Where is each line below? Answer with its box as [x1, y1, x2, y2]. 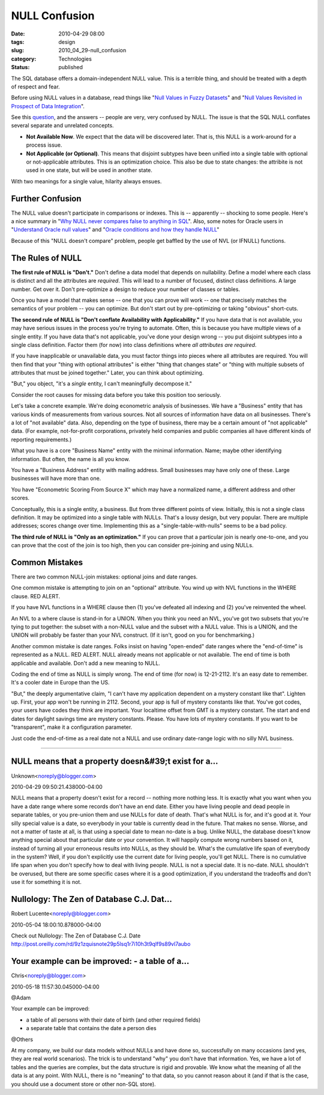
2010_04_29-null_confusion [58, 47, 127, 54]
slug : [11, 47, 24, 54]
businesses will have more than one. [11, 475, 101, 482]
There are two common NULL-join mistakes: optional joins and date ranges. [11, 573, 198, 580]
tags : [11, 38, 25, 45]
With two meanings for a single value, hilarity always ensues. [11, 177, 162, 185]
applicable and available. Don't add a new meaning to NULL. [11, 659, 160, 667]
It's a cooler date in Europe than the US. [11, 679, 110, 686]
